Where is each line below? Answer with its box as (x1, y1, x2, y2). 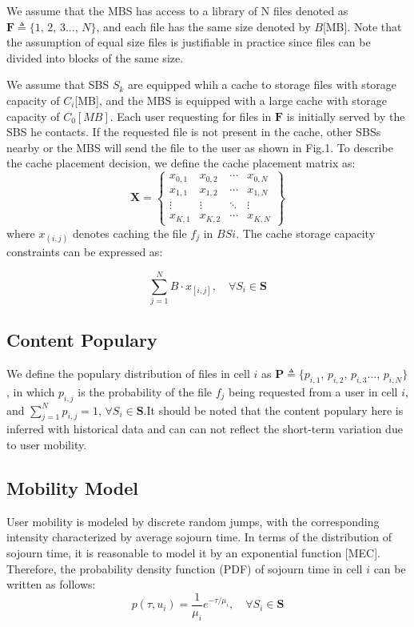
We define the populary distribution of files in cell (6, 365, 250, 382)
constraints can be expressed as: (6, 243, 163, 260)
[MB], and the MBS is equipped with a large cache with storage (74, 91, 388, 108)
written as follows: (6, 576, 96, 593)
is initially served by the (286, 107, 405, 124)
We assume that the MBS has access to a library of (6, 2, 258, 18)
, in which (6, 383, 55, 400)
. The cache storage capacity (236, 224, 376, 241)
